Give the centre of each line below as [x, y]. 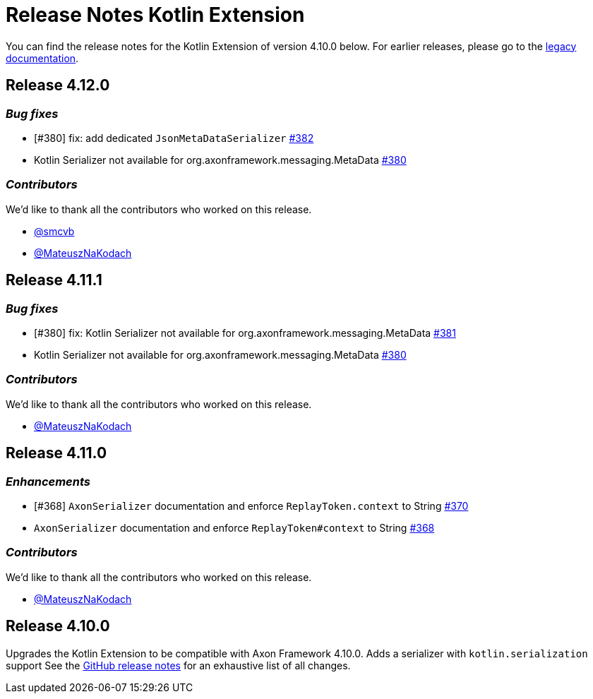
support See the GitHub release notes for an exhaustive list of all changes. [178, 665]
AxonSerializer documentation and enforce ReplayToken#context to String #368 [234, 527]
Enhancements [48, 481]
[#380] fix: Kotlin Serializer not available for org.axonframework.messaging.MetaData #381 [245, 333]
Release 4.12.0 [58, 85]
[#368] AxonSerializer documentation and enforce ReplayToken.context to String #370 [251, 506]
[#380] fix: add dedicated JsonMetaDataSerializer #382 [174, 138]
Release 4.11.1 [54, 280]
